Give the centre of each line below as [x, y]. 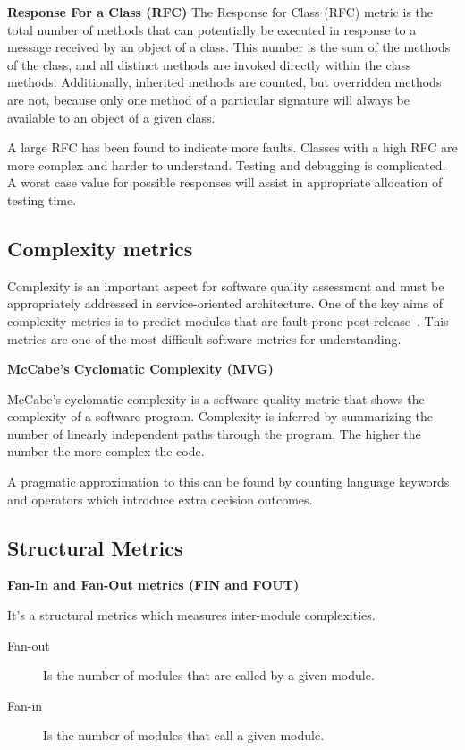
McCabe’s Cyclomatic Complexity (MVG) [140, 369]
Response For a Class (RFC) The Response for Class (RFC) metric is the [220, 12]
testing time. [42, 199]
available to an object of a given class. [111, 117]
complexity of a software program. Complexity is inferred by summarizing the [220, 416]
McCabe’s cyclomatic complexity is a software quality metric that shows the [216, 398]
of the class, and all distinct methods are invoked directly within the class [209, 64]
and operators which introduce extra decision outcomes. [160, 499]
